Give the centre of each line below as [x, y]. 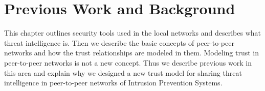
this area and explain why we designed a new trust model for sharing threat [123, 72]
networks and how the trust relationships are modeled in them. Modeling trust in [131, 53]
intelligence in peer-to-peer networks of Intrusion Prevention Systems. [113, 83]
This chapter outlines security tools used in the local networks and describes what [133, 33]
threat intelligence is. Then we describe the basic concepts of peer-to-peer [119, 42]
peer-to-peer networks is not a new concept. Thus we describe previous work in [128, 62]
